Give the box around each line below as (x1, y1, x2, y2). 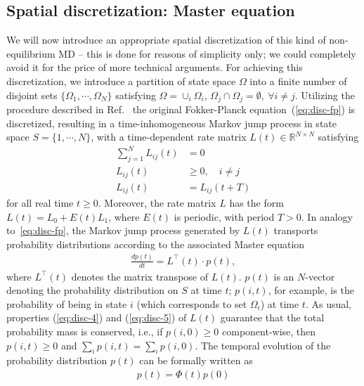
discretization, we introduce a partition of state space (6, 73, 236, 88)
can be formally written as (139, 353, 253, 368)
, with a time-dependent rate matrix (91, 129, 247, 144)
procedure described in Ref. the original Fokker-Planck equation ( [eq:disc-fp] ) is (6, 102, 356, 117)
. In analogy (301, 209, 353, 224)
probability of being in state (6, 296, 127, 311)
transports (273, 223, 318, 238)
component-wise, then (222, 324, 316, 339)
